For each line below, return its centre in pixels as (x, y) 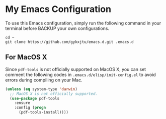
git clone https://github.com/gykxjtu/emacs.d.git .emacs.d (70, 42)
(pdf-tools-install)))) (44, 112)
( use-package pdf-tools (34, 98)
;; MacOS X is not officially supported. (54, 93)
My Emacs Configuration (58, 9)
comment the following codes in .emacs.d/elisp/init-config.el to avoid (80, 74)
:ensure (22, 103)
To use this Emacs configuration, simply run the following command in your (83, 23)
